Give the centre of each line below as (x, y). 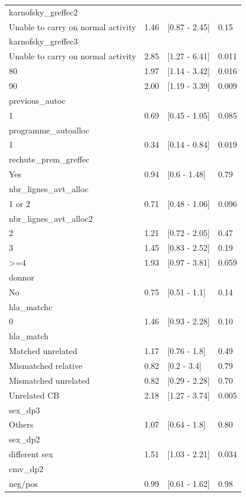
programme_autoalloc (49, 130)
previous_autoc (37, 100)
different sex (31, 454)
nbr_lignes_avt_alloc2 (51, 218)
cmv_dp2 (26, 468)
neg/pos (23, 483)
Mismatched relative (46, 365)
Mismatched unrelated (49, 380)
